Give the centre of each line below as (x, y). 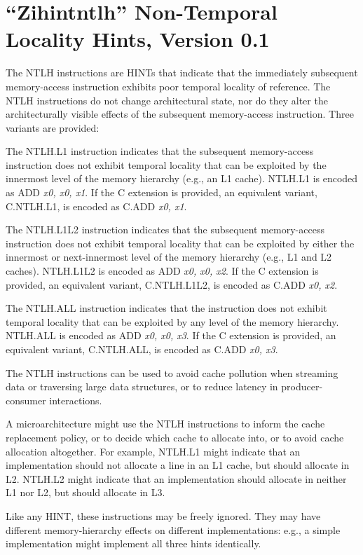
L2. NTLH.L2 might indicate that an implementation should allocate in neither (176, 478)
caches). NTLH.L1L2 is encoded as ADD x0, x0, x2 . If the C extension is (162, 271)
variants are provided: (53, 127)
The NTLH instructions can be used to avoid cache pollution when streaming (172, 372)
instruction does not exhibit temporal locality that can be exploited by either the (180, 243)
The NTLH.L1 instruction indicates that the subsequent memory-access (160, 151)
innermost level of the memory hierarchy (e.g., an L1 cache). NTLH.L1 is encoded (182, 178)
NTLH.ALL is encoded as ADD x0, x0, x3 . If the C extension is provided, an (171, 335)
